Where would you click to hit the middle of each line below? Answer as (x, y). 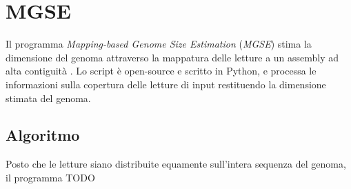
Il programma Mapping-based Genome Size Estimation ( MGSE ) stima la (159, 44)
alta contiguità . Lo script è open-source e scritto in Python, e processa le (161, 71)
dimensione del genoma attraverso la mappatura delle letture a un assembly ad (172, 57)
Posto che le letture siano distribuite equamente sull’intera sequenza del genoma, (176, 164)
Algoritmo (43, 135)
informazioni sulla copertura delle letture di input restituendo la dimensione (166, 84)
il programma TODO (50, 177)
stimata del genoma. (48, 98)
